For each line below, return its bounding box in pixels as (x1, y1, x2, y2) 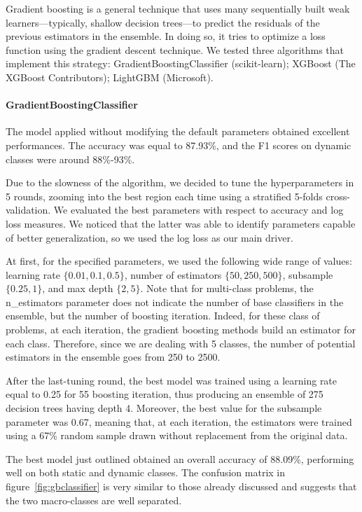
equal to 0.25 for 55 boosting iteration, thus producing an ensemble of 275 (6, 387, 323, 401)
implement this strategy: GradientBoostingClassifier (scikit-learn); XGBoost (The (6, 56, 356, 71)
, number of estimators (124, 267, 222, 282)
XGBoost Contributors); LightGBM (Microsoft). (6, 69, 214, 84)
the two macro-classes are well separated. (6, 492, 182, 507)
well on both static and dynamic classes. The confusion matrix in (6, 465, 286, 480)
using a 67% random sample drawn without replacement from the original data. (6, 428, 348, 443)
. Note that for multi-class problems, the (140, 281, 314, 296)
